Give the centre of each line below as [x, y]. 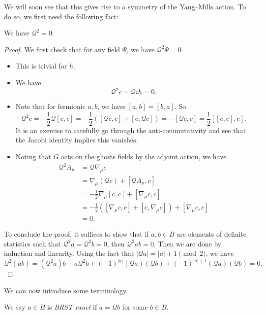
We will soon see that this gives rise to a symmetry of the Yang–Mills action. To [125, 6]
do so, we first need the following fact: [61, 16]
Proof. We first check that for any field [62, 49]
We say [15, 307]
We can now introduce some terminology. [66, 290]
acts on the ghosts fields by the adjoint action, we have [144, 156]
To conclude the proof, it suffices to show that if [76, 233]
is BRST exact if [72, 307]
